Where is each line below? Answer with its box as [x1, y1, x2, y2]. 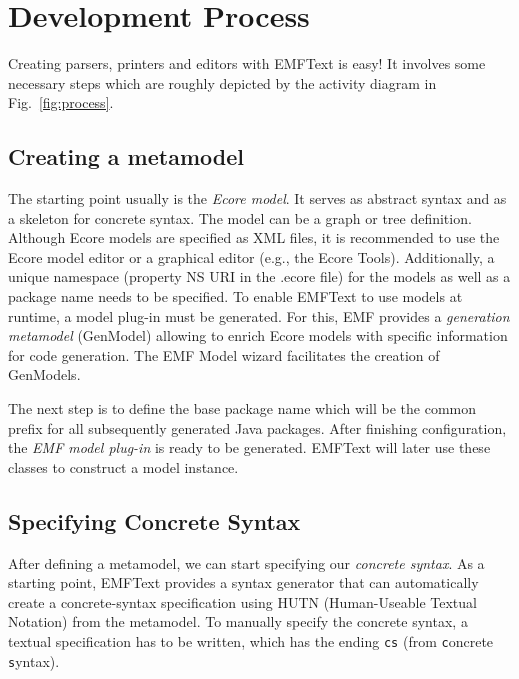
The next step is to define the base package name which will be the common [8, 398, 476, 419]
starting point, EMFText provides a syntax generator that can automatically [8, 572, 479, 593]
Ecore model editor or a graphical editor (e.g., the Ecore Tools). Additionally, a [8, 246, 495, 267]
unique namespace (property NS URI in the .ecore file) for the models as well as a [8, 266, 511, 287]
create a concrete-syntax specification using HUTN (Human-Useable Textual [8, 591, 477, 612]
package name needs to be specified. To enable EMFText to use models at [8, 286, 463, 307]
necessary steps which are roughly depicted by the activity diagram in [8, 72, 437, 93]
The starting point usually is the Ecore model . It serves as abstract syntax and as [8, 188, 507, 209]
